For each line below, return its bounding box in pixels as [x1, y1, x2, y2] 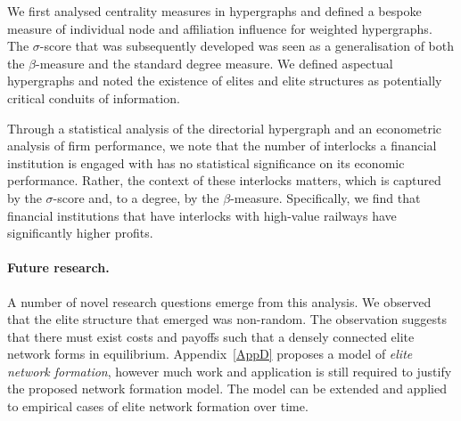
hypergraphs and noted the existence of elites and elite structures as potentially [7, 71, 442, 90]
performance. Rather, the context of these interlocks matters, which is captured [7, 171, 441, 190]
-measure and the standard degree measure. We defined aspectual [36, 53, 393, 72]
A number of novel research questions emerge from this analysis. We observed [7, 292, 432, 311]
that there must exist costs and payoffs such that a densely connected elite [7, 327, 415, 345]
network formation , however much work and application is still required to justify [7, 361, 452, 380]
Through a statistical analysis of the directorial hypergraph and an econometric [7, 118, 442, 137]
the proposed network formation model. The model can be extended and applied [7, 379, 447, 398]
